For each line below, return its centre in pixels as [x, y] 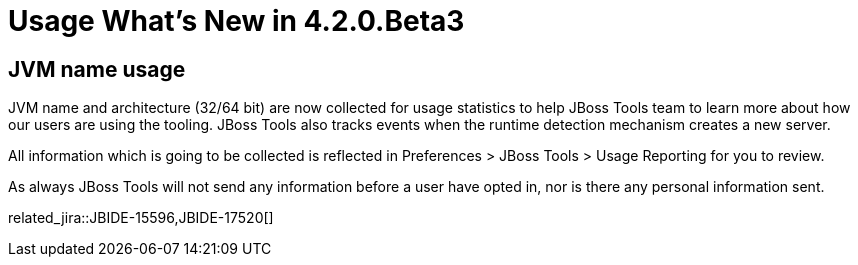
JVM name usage [97, 69]
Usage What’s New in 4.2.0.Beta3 [236, 21]
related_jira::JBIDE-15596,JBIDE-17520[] [141, 218]
